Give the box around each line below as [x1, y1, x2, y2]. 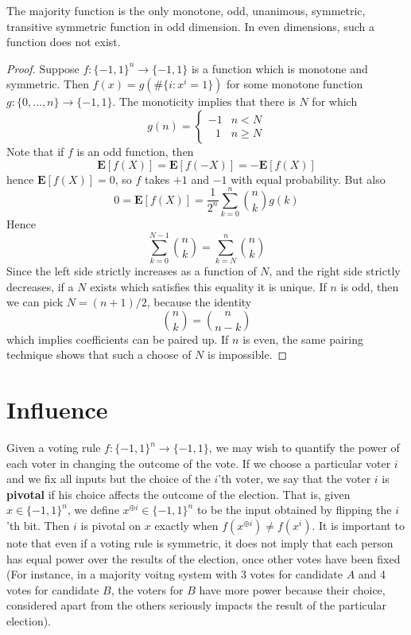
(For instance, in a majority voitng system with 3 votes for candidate [6, 566, 343, 582]
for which [312, 93, 358, 110]
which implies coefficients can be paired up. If [6, 330, 229, 347]
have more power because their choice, [199, 581, 386, 598]
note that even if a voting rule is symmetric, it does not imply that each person [6, 535, 394, 551]
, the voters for [111, 581, 184, 598]
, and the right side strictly [269, 263, 401, 279]
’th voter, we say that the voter [218, 470, 371, 487]
